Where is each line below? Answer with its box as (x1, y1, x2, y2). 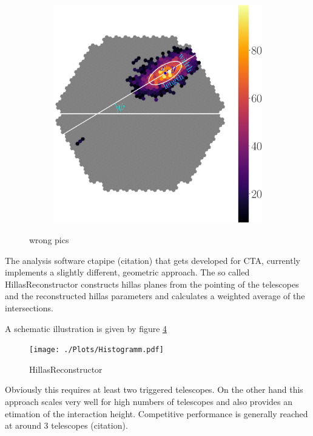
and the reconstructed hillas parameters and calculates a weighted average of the (5, 289, 305, 302)
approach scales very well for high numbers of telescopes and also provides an (5, 395, 292, 407)
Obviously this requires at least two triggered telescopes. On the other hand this (5, 383, 303, 396)
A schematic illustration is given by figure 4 (5, 322, 167, 334)
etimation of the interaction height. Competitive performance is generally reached (5, 407, 308, 420)
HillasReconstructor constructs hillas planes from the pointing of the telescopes (5, 277, 299, 290)
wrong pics (29, 233, 69, 246)
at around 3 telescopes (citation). (5, 419, 128, 432)
